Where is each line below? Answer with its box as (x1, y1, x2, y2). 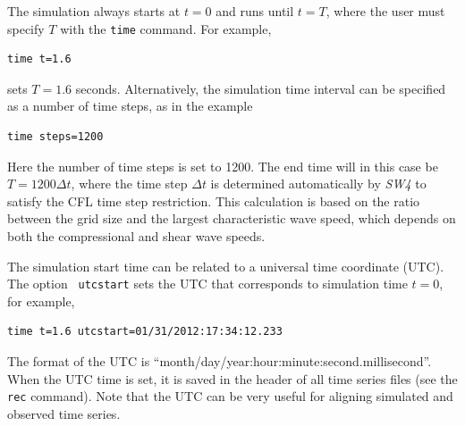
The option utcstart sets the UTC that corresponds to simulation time (7, 274, 408, 293)
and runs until (216, 2, 294, 20)
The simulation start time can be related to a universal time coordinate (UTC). (7, 256, 444, 275)
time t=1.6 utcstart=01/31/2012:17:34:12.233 (7, 325, 283, 338)
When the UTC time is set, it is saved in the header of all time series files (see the (7, 369, 458, 388)
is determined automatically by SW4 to (210, 174, 427, 193)
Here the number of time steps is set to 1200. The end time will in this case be (7, 156, 438, 175)
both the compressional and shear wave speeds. (7, 227, 266, 245)
